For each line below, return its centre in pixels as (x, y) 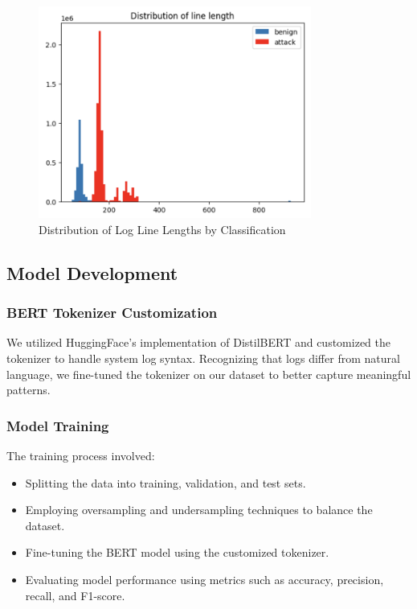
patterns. (29, 390)
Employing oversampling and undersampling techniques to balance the (199, 510)
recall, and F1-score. (75, 595)
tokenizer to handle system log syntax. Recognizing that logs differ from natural (203, 358)
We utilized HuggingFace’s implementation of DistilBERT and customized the (198, 342)
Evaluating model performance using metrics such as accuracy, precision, (204, 579)
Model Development (92, 272)
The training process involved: (81, 456)
